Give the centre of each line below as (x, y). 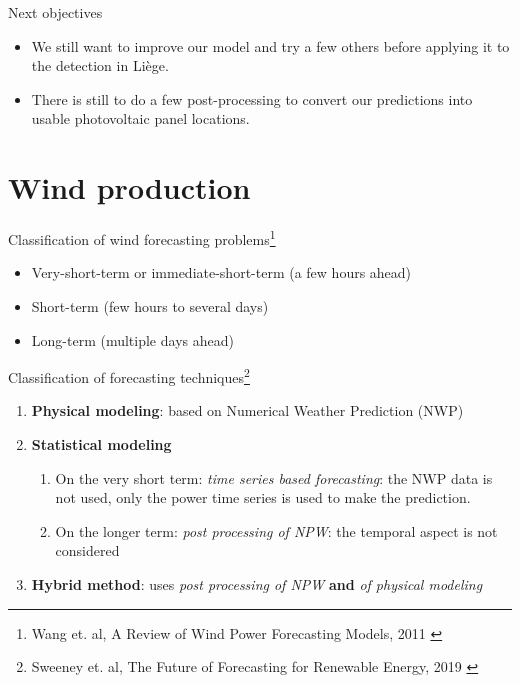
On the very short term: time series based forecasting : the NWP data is (274, 477)
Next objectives (55, 12)
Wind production (129, 187)
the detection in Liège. (100, 65)
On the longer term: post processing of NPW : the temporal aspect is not (276, 530)
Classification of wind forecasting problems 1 (142, 237)
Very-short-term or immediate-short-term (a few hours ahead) (221, 272)
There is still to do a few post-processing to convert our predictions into (252, 98)
